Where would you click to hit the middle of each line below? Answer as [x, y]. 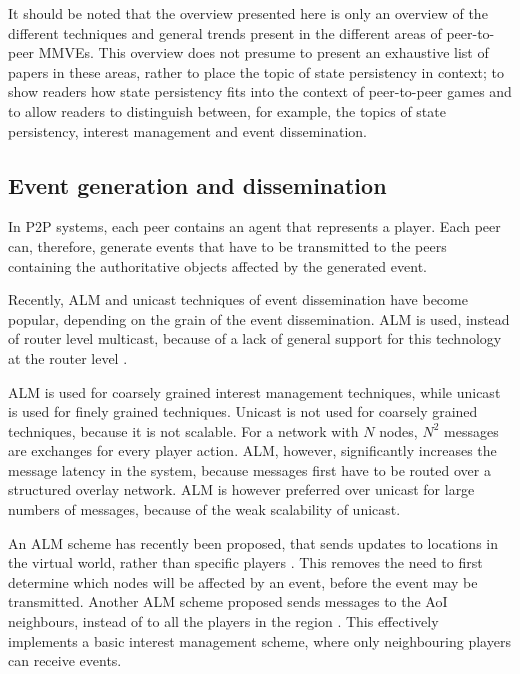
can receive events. [65, 660]
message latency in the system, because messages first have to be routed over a [249, 469]
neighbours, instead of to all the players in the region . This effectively [223, 621]
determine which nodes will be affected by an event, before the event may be [243, 581]
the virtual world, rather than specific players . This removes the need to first [245, 562]
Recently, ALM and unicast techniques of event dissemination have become [238, 299]
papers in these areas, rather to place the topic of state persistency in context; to [256, 71]
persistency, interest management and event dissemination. [188, 130]
